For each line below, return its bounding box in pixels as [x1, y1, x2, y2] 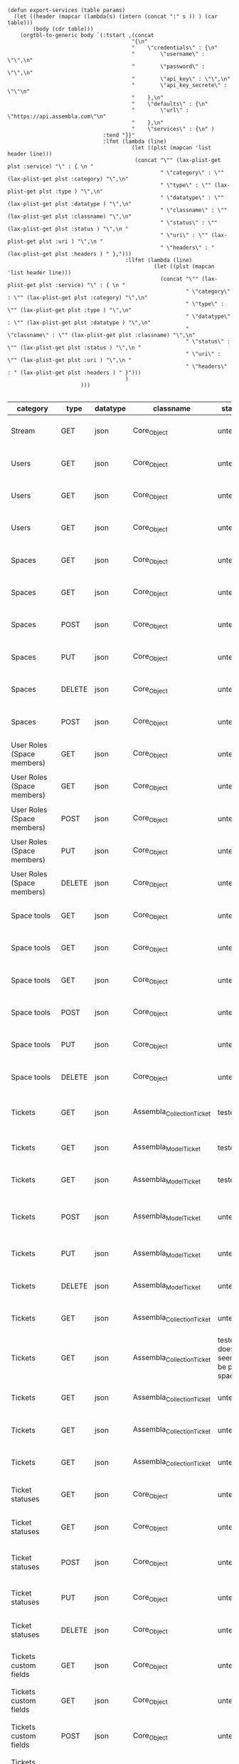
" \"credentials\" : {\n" [131, 44, 218, 51]
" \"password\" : [131, 63, 205, 70]
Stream [11, 426, 36, 436]
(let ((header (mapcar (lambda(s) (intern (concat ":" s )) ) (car [14, 13, 218, 20]
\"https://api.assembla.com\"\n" [7, 113, 107, 120]
